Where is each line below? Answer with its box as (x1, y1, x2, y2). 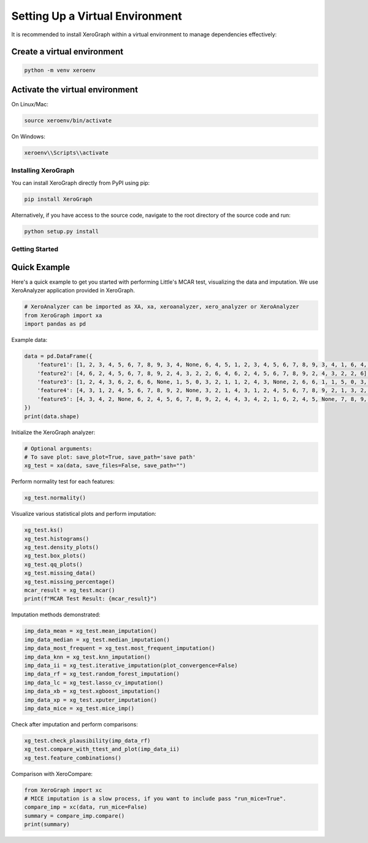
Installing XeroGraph (11, 166, 75, 175)
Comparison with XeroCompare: (11, 770, 93, 777)
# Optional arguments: (24, 445, 93, 452)
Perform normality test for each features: (11, 478, 115, 485)
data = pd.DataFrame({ (24, 352, 93, 359)
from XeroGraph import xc (24, 787, 102, 793)
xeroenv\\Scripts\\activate (24, 149, 109, 156)
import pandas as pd (24, 320, 86, 327)
